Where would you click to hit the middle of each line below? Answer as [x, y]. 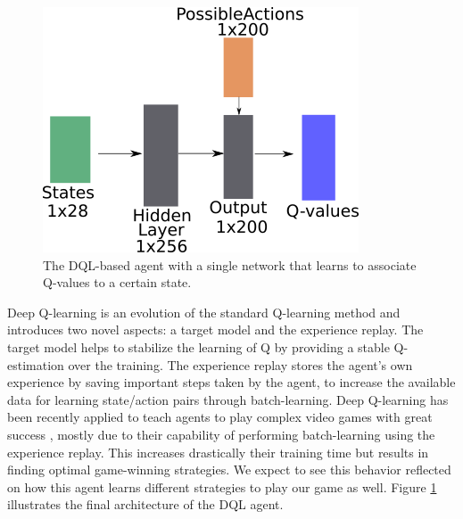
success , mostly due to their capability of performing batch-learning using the [221, 434]
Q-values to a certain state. [117, 282]
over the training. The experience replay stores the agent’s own [240, 364]
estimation [36, 364]
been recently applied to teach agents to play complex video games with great [220, 417]
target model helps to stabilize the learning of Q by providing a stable [198, 346]
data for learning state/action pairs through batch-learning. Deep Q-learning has [228, 399]
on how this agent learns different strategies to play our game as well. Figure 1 [222, 486]
